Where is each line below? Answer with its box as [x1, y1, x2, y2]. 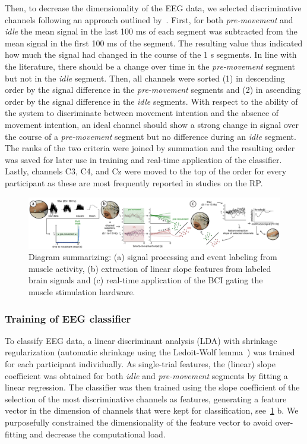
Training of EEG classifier [5, 311, 131, 326]
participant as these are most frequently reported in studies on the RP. [5, 176, 263, 189]
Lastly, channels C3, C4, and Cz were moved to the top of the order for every [5, 165, 287, 177]
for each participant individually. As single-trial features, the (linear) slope [5, 358, 276, 370]
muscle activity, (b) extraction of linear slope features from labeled [29, 262, 271, 274]
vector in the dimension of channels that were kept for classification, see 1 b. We [5, 404, 299, 417]
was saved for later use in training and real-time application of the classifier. [5, 153, 282, 165]
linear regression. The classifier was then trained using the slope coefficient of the [5, 381, 300, 393]
